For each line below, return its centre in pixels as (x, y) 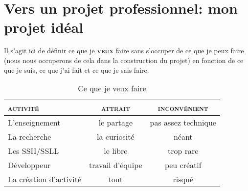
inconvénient (183, 108)
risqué (183, 179)
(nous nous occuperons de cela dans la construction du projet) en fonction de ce (124, 60)
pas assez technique (183, 123)
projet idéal (44, 27)
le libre (116, 151)
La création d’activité (45, 179)
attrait (115, 108)
